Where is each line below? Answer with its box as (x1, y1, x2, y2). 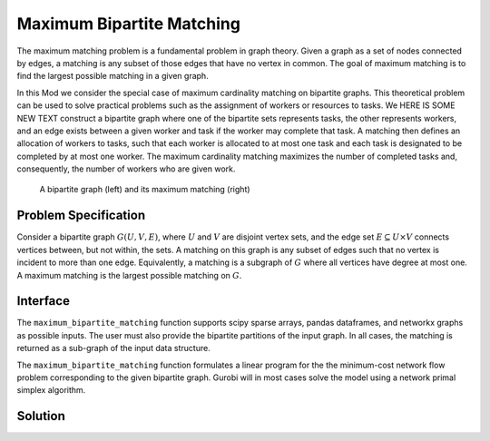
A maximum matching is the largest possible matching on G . (16, 269, 242, 280)
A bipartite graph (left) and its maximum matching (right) (39, 184, 250, 195)
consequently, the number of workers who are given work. (16, 163, 236, 174)
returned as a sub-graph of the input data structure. (16, 343, 211, 354)
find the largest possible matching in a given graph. (16, 71, 209, 82)
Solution (16, 408, 65, 424)
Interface (16, 293, 70, 309)
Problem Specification (16, 208, 145, 223)
